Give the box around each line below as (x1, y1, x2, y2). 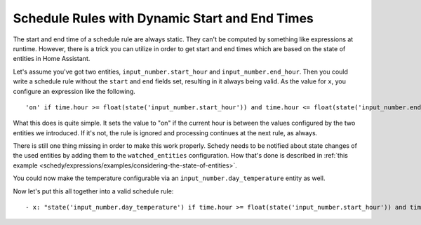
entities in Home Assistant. (13, 55, 91, 63)
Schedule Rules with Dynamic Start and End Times (13, 11, 314, 26)
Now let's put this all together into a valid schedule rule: (13, 186, 174, 196)
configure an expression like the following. (13, 87, 136, 95)
